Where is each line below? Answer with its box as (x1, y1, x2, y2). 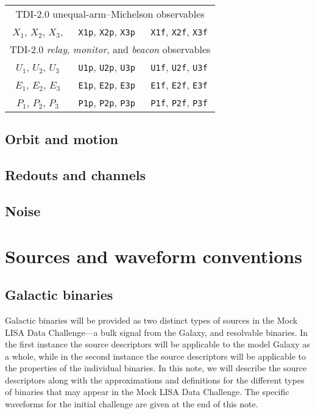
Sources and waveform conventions (5, 243, 302, 268)
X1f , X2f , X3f (150, 24, 208, 38)
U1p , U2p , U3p (78, 60, 135, 74)
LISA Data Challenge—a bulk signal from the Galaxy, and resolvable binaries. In (5, 325, 308, 338)
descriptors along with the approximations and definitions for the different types (5, 373, 305, 386)
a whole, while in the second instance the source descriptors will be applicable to (5, 349, 306, 362)
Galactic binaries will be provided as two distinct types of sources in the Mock (5, 313, 298, 326)
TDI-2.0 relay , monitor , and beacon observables (10, 42, 211, 56)
